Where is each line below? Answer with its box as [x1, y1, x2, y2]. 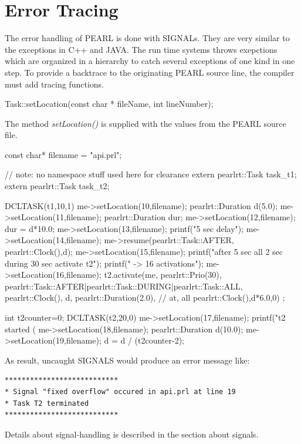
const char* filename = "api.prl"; [5, 148, 122, 160]
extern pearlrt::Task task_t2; [5, 180, 110, 192]
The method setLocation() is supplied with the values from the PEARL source [5, 117, 286, 129]
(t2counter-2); [134, 334, 184, 347]
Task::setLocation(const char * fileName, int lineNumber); [5, 97, 214, 110]
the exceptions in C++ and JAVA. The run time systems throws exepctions [5, 43, 278, 55]
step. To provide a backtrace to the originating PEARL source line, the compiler [5, 66, 295, 78]
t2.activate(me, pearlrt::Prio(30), [104, 268, 222, 281]
